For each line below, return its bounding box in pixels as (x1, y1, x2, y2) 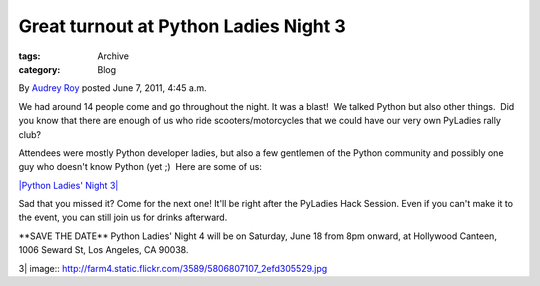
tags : (18, 50, 41, 62)
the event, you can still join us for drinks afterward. (18, 211, 228, 224)
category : (18, 63, 61, 75)
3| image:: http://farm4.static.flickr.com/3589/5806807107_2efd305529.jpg (18, 262, 328, 274)
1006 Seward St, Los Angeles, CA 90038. (18, 244, 189, 256)
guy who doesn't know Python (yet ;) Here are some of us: (18, 161, 262, 173)
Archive (97, 50, 130, 62)
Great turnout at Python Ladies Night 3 (18, 15, 346, 37)
